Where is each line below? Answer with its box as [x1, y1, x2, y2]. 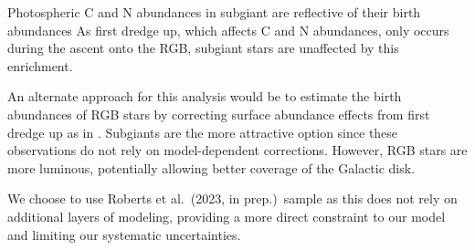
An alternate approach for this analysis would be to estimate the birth [7, 87, 402, 106]
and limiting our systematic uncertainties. [7, 224, 241, 244]
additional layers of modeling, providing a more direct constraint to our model [7, 206, 446, 225]
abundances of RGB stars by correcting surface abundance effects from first [7, 104, 430, 123]
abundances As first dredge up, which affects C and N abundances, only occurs [7, 20, 449, 39]
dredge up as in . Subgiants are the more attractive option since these [7, 122, 398, 141]
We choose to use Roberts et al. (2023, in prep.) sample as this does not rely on [7, 189, 458, 208]
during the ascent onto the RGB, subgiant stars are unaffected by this [7, 38, 399, 57]
